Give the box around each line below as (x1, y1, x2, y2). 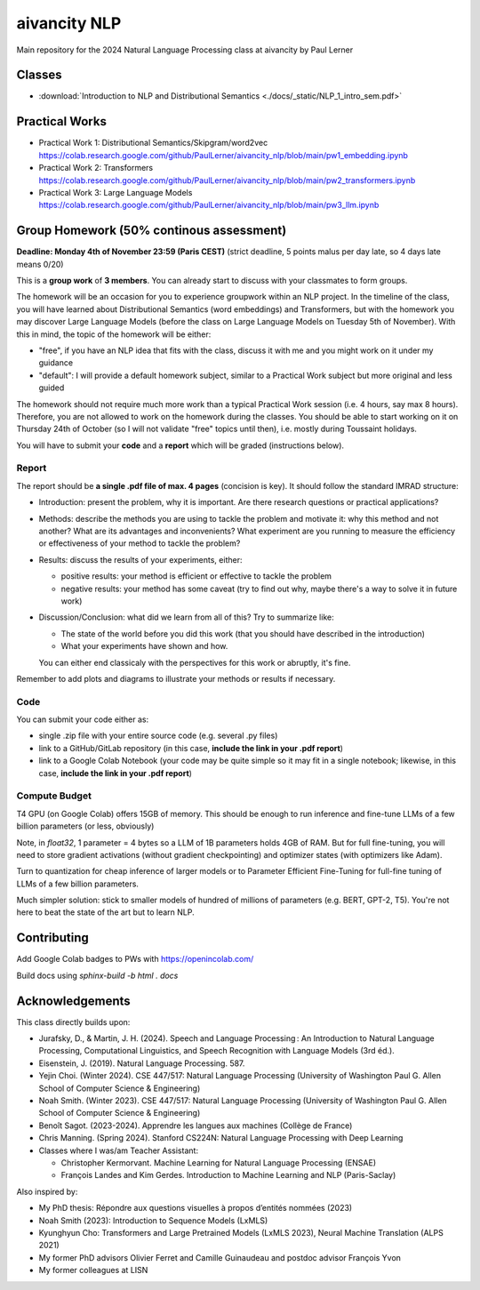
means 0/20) (16, 259, 64, 269)
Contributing (16, 930, 89, 946)
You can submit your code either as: (16, 714, 149, 725)
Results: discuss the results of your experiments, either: (38, 554, 243, 565)
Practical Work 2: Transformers (38, 163, 154, 173)
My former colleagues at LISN (38, 1265, 148, 1276)
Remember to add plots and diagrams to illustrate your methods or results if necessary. (16, 673, 336, 684)
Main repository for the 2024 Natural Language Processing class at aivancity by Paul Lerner (16, 44, 354, 55)
